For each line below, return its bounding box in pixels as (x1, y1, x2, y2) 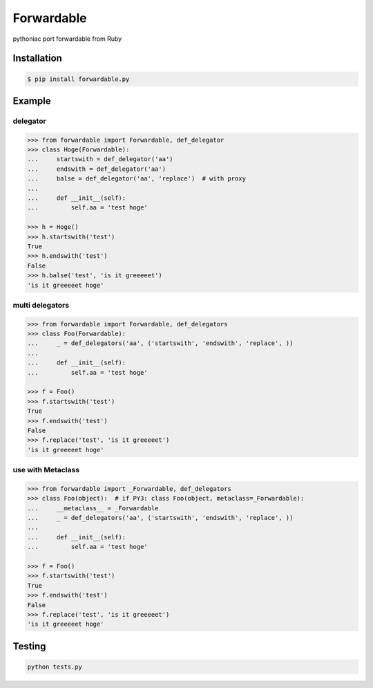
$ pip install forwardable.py (27, 75, 130, 83)
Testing (12, 640, 46, 652)
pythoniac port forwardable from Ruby (12, 35, 122, 43)
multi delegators (12, 300, 69, 310)
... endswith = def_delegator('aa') (27, 165, 166, 173)
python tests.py (27, 662, 83, 671)
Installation (12, 53, 62, 64)
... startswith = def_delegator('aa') (27, 156, 173, 163)
